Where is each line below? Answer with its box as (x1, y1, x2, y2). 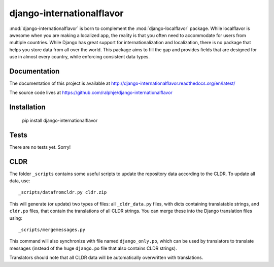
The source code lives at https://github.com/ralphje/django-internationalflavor (9, 89, 173, 96)
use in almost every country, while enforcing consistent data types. (9, 54, 150, 60)
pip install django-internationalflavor (22, 117, 98, 123)
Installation (9, 103, 46, 112)
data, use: (9, 178, 30, 184)
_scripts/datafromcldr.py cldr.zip (18, 189, 107, 195)
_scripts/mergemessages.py (18, 226, 86, 232)
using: (9, 215, 22, 221)
